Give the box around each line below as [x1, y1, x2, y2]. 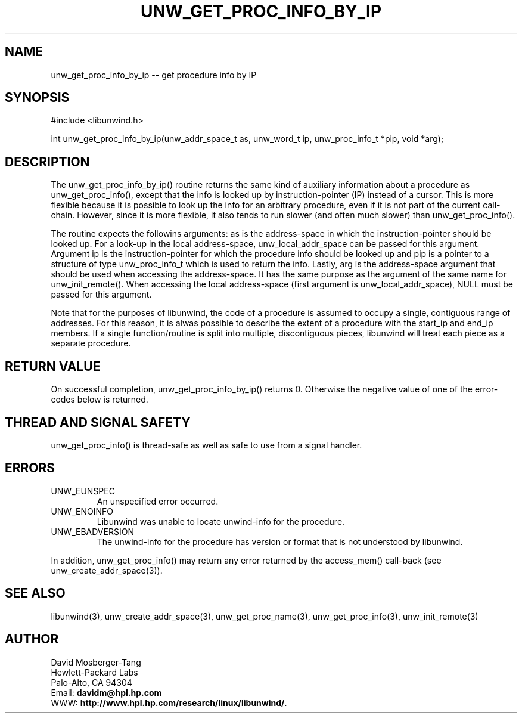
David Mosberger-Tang [51, 657, 141, 667]
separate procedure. [51, 338, 131, 349]
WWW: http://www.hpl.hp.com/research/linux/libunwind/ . [51, 697, 287, 708]
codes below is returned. [51, 394, 148, 405]
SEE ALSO [5, 586, 66, 601]
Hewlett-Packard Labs [51, 667, 138, 677]
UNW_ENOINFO [51, 506, 113, 516]
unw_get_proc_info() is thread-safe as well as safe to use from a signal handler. [51, 440, 362, 450]
